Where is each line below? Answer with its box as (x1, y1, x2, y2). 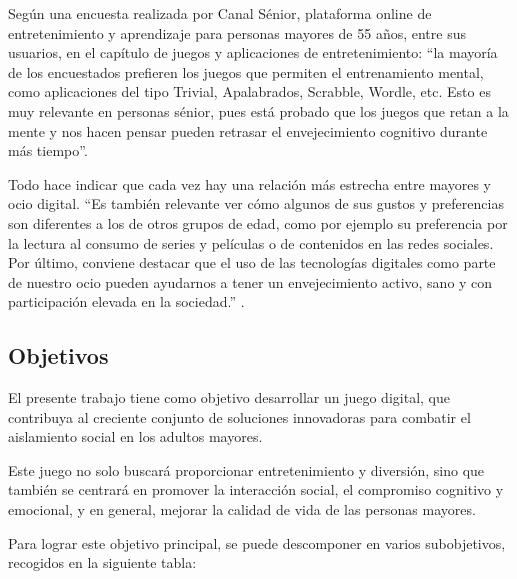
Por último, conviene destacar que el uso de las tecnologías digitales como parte (8, 252, 496, 273)
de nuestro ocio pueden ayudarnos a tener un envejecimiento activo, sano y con (8, 271, 493, 292)
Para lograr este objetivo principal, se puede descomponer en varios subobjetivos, (8, 532, 506, 553)
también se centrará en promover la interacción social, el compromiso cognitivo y (8, 479, 504, 500)
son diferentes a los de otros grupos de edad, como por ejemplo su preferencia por (8, 212, 508, 233)
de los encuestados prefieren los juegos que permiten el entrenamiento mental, (8, 61, 484, 82)
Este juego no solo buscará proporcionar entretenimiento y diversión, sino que (8, 459, 485, 480)
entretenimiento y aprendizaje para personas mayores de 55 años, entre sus (8, 22, 466, 43)
